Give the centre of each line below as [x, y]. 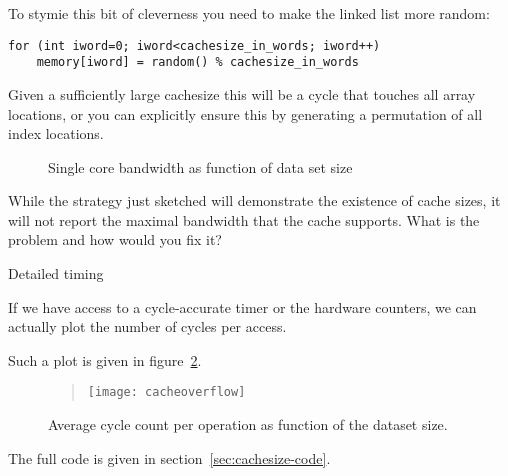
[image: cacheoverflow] [166, 392]
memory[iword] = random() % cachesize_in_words [197, 62]
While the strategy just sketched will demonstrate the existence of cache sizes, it [254, 200]
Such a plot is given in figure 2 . [105, 359]
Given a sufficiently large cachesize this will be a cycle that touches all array [242, 93]
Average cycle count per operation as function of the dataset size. [248, 424]
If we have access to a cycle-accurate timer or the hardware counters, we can [242, 306]
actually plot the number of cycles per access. [147, 326]
